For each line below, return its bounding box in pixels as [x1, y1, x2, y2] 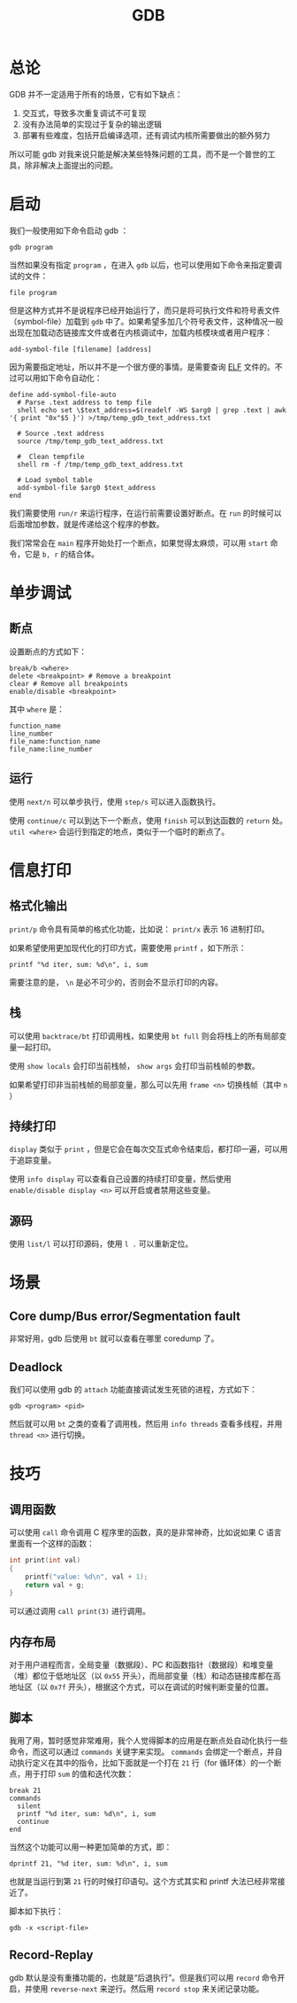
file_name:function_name [9, 737, 101, 745]
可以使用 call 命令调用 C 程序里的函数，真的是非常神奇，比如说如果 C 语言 [9, 1526, 282, 1538]
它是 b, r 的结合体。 [24, 549, 100, 559]
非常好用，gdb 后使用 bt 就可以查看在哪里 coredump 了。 [9, 1333, 219, 1344]
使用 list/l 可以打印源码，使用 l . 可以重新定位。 [9, 1238, 194, 1250]
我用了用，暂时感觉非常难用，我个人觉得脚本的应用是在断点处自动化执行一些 [9, 1734, 288, 1746]
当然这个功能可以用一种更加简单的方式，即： [9, 1841, 172, 1852]
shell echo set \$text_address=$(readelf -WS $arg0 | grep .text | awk [17, 405, 287, 415]
